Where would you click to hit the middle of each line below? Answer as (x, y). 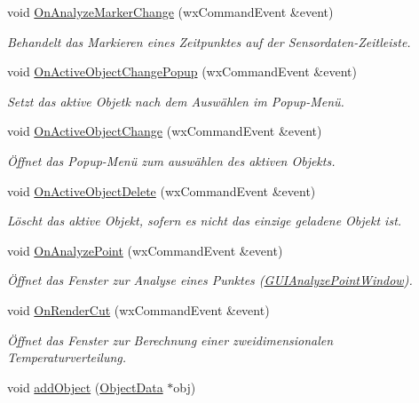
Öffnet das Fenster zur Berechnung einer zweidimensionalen (170, 340)
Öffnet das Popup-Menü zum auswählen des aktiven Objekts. (171, 160)
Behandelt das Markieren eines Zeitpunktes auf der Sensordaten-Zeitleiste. (209, 41)
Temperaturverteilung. (67, 357)
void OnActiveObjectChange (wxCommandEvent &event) (165, 131)
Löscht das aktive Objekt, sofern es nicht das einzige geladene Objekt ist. (205, 221)
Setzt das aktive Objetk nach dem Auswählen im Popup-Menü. (176, 101)
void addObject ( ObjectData (85, 387)
